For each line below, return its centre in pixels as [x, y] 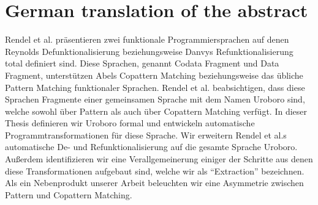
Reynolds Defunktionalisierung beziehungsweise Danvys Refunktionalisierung [149, 51]
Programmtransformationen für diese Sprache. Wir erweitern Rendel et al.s [146, 135]
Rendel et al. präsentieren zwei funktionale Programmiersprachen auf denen [147, 39]
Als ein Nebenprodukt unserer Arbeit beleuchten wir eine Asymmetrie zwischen [154, 183]
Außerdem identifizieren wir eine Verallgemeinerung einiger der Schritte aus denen [159, 159]
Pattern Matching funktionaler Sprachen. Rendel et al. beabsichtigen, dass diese [155, 87]
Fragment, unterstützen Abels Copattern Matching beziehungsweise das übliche [154, 75]
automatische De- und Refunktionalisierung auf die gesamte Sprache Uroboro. [151, 147]
